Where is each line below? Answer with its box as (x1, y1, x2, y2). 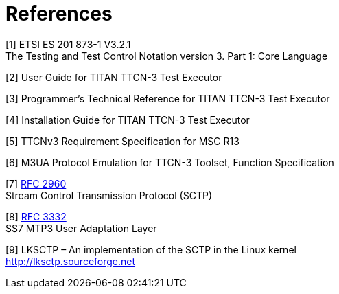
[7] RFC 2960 (5, 177, 67, 190)
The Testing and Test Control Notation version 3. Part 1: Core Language (5, 49, 328, 62)
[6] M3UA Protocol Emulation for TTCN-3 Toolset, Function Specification (5, 156, 334, 168)
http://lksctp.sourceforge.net (5, 255, 136, 267)
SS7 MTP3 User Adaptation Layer (5, 222, 157, 234)
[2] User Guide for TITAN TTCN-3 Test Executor (5, 71, 222, 83)
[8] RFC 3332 (5, 210, 67, 223)
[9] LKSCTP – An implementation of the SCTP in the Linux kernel (5, 243, 296, 256)
